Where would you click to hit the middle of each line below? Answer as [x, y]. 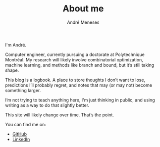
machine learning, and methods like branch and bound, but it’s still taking [80, 65]
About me [83, 9]
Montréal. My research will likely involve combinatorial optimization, [74, 59]
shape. [12, 70]
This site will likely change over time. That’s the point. [59, 115]
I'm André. [16, 45]
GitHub [20, 134]
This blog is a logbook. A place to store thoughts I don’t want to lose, [75, 80]
